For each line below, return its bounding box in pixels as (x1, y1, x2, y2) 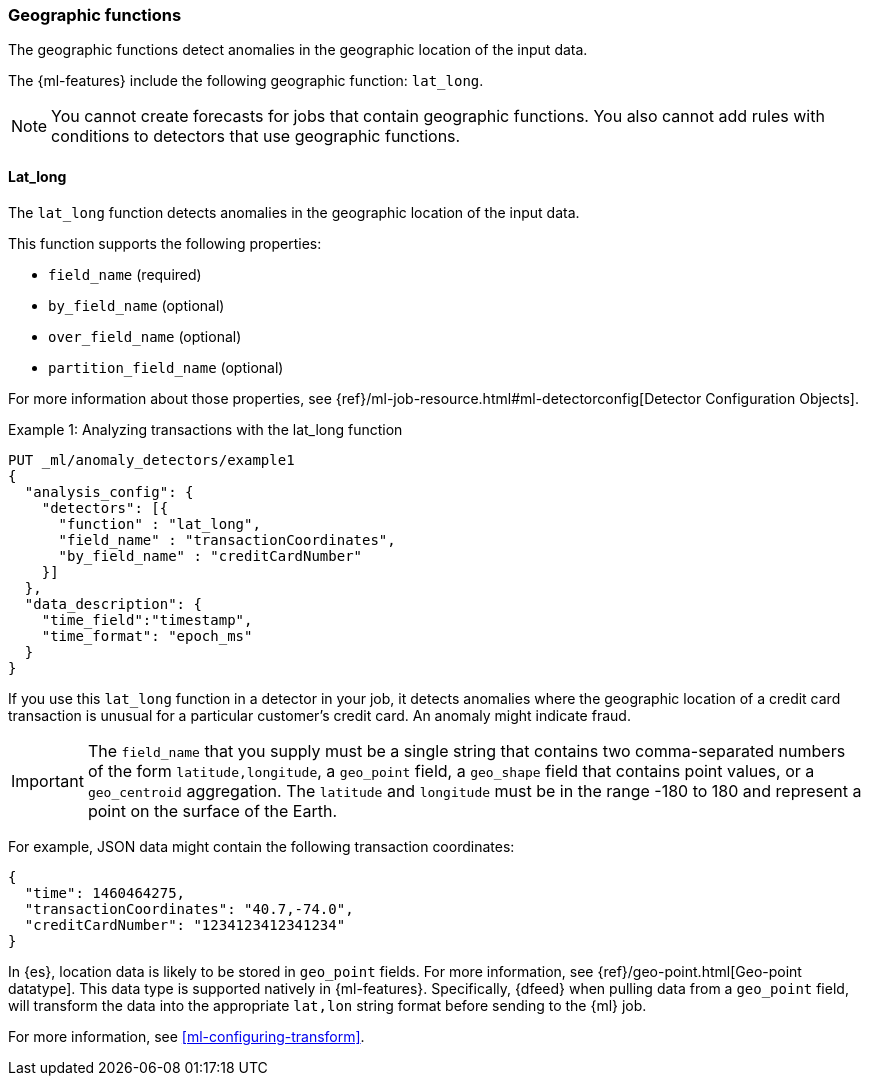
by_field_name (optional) (48, 296, 225, 314)
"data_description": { (24, 595, 202, 612)
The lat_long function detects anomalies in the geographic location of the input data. (8, 203, 580, 221)
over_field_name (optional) (48, 327, 242, 345)
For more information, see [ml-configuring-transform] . (8, 1027, 365, 1045)
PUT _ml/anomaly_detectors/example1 (8, 451, 295, 468)
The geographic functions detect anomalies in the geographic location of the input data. (8, 41, 588, 59)
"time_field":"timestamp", (41, 611, 253, 628)
